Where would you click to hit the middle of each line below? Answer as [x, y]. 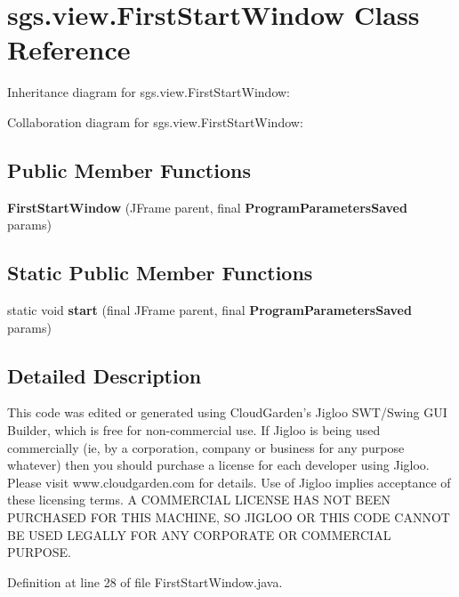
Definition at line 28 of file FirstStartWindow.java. [145, 581]
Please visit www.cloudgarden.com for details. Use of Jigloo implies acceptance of [229, 482]
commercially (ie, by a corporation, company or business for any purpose [206, 447]
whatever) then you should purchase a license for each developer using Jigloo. [218, 465]
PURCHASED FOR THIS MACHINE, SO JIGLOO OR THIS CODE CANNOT [229, 517]
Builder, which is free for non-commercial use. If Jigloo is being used [194, 430]
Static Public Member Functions [160, 273]
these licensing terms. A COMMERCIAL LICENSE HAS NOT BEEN [199, 500]
